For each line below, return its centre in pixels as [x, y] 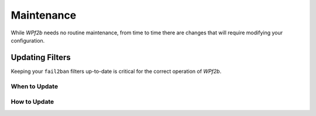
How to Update [32, 102]
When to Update [35, 86]
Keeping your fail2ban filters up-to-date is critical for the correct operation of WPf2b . [116, 71]
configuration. [28, 40]
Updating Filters [41, 57]
